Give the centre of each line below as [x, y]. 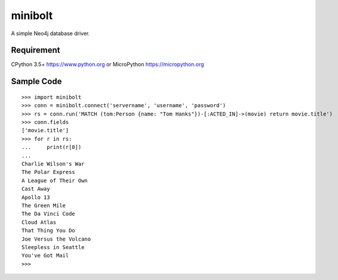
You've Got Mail [45, 256]
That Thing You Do [49, 231]
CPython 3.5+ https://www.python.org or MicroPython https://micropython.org [108, 64]
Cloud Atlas [39, 222]
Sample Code [36, 81]
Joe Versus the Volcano [56, 239]
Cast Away [36, 189]
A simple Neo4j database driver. [50, 33]
